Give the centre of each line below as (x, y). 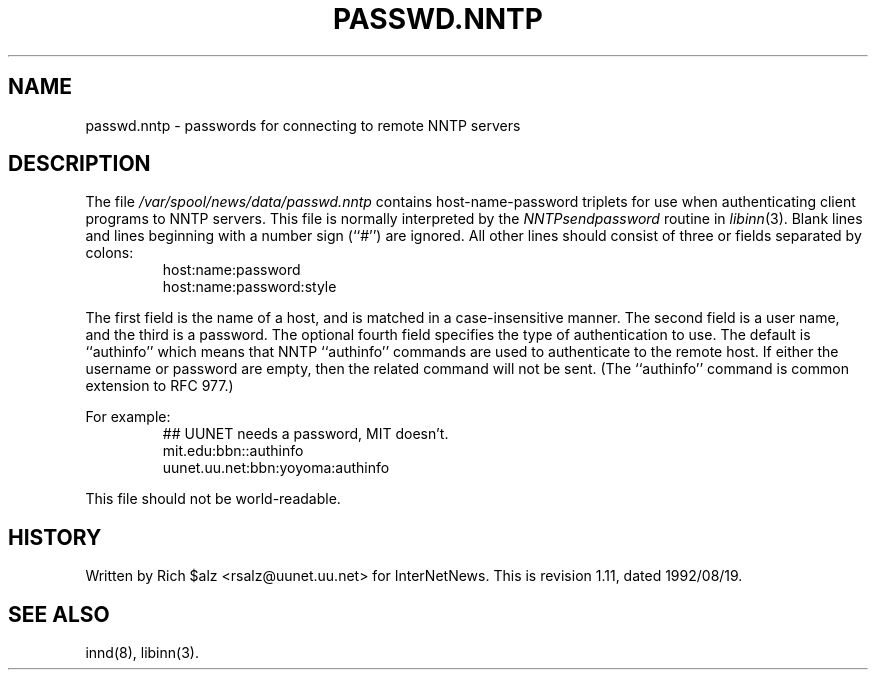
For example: (128, 417)
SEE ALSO (59, 614)
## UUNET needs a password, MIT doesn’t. (305, 434)
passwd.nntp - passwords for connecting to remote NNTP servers (303, 125)
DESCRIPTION (79, 164)
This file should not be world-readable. (213, 499)
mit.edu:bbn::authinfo (233, 451)
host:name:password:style (249, 287)
